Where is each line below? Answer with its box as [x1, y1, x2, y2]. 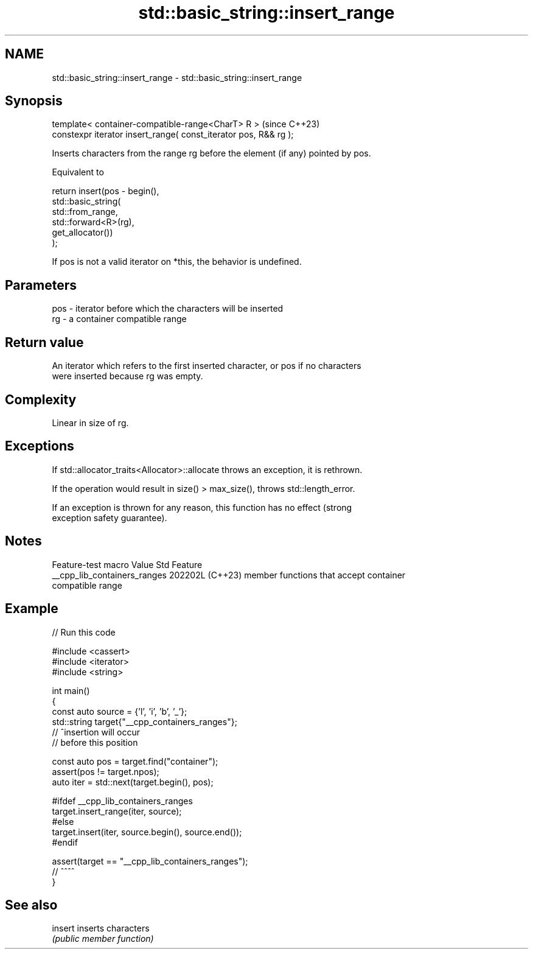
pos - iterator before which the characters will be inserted [52, 303, 284, 314]
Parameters [5, 277, 77, 293]
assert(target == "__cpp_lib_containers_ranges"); [52, 855, 248, 866]
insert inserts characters [52, 923, 150, 934]
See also [5, 897, 58, 913]
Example [5, 601, 58, 617]
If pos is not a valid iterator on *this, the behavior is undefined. [52, 256, 302, 267]
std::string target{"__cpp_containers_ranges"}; [52, 716, 237, 727]
